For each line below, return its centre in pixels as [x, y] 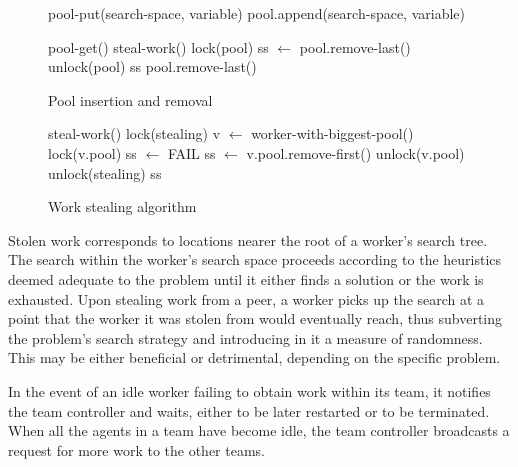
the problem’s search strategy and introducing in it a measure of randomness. [245, 337]
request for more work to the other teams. [136, 449]
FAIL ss [191, 152]
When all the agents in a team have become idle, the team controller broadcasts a [259, 430]
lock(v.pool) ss [92, 152]
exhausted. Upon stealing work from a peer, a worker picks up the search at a [246, 298]
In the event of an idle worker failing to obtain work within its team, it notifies [249, 390]
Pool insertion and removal [130, 99]
